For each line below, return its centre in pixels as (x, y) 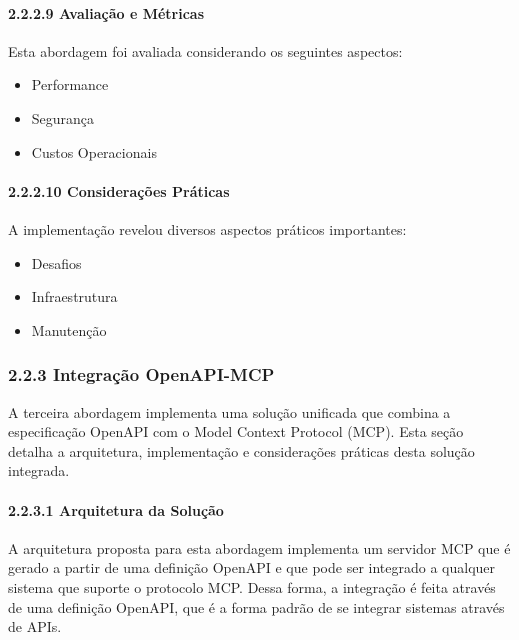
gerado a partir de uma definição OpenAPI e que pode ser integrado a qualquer (252, 567)
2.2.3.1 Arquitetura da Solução (116, 509)
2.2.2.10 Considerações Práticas (119, 190)
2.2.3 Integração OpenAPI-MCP (141, 374)
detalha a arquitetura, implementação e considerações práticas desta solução (241, 450)
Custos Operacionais (94, 151)
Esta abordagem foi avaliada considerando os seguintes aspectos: (205, 50)
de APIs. (35, 626)
